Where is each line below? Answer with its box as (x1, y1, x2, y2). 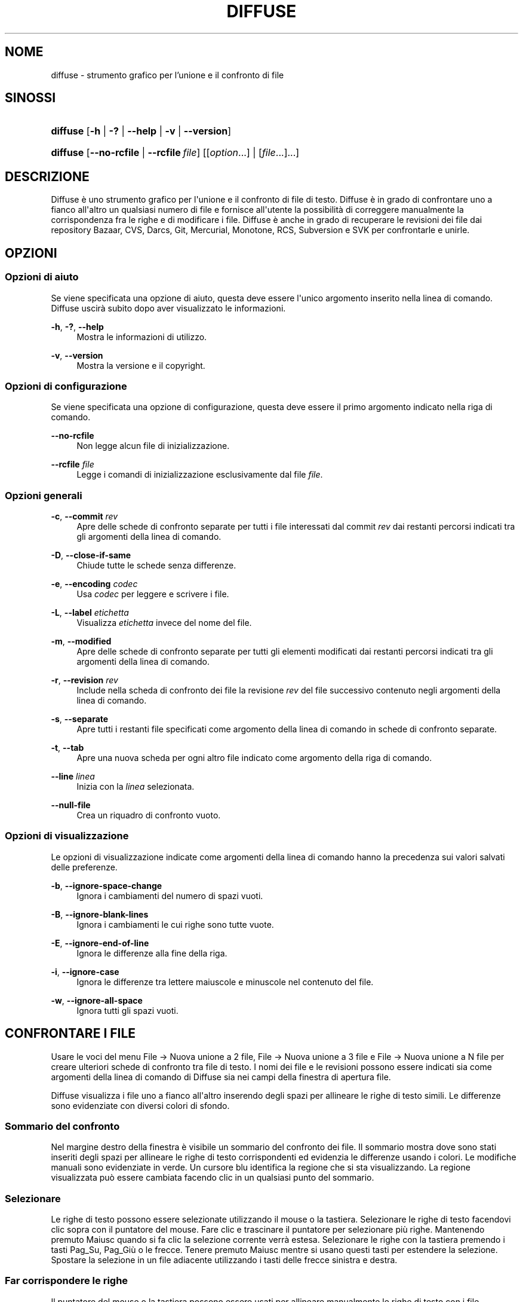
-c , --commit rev (51, 511, 118, 521)
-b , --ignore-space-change (51, 880, 162, 891)
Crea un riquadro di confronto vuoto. (76, 810, 221, 820)
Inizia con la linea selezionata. (76, 781, 195, 791)
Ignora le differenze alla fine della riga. (76, 948, 227, 958)
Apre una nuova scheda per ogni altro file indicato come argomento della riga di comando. (76, 753, 432, 763)
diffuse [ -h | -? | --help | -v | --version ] (51, 125, 232, 137)
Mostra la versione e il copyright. (76, 360, 205, 371)
